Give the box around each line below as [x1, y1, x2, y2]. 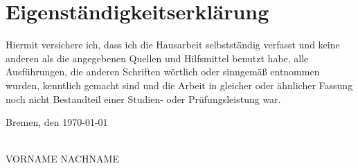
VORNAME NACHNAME [6, 151, 119, 166]
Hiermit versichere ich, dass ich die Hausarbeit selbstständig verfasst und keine [6, 37, 340, 52]
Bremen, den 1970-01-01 [6, 115, 108, 129]
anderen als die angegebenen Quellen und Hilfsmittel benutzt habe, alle [6, 50, 309, 65]
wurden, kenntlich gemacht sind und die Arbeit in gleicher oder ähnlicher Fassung [6, 77, 353, 92]
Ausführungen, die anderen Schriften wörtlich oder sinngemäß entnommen [6, 64, 320, 79]
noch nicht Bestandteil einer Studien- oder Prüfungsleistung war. [6, 91, 281, 106]
